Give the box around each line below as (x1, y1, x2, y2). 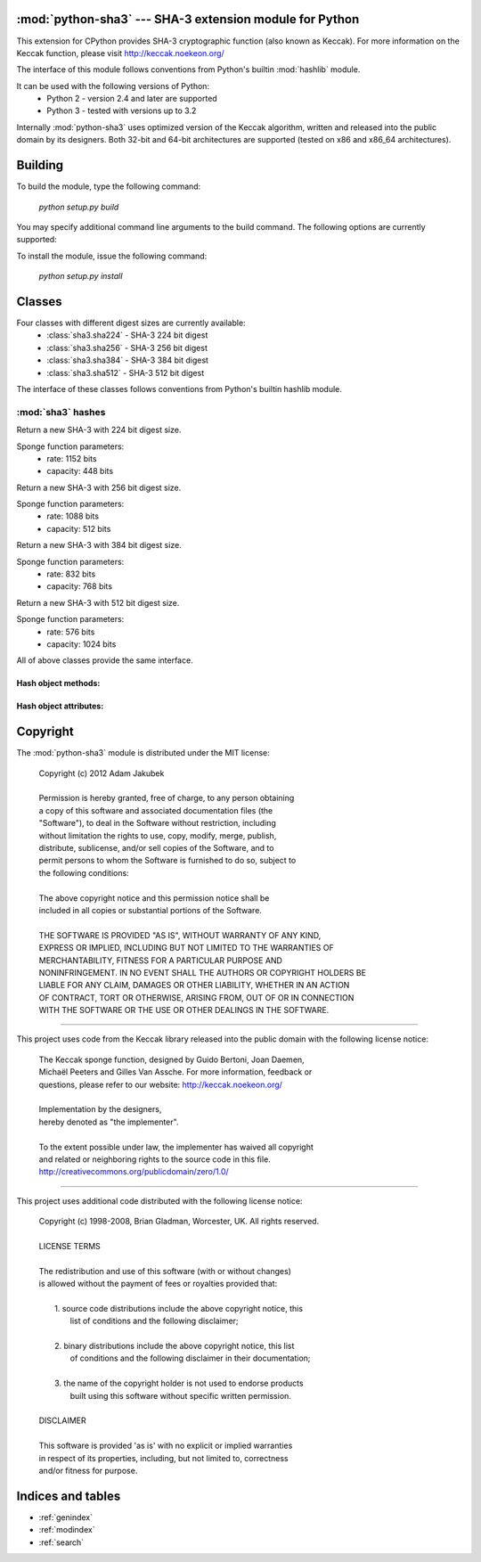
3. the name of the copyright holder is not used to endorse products (54, 1378, 304, 1389)
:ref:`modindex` (38, 1525, 95, 1535)
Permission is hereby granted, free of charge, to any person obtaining (38, 793, 295, 804)
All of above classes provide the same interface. (16, 655, 193, 666)
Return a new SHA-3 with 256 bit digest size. (16, 482, 182, 493)
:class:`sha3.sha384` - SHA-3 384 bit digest (46, 355, 209, 365)
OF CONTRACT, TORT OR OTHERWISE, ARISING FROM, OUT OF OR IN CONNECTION (38, 992, 355, 1002)
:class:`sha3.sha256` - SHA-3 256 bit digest (46, 342, 208, 353)
